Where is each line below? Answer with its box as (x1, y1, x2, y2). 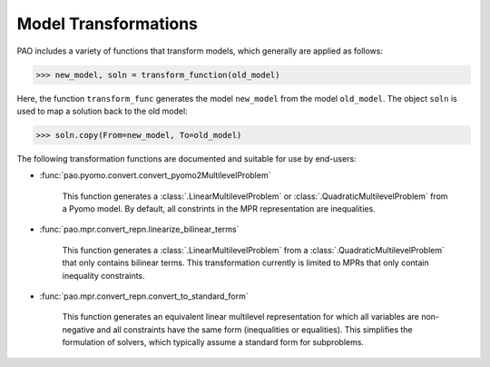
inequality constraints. (62, 270, 145, 281)
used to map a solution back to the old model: (16, 105, 188, 116)
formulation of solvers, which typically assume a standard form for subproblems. (62, 337, 365, 348)
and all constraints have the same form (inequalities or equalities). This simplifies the (96, 323, 413, 335)
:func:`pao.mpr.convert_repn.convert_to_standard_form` (39, 291, 249, 302)
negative (62, 323, 95, 335)
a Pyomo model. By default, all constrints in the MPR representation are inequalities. (62, 203, 376, 214)
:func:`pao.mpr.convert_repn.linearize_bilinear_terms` (39, 223, 240, 235)
